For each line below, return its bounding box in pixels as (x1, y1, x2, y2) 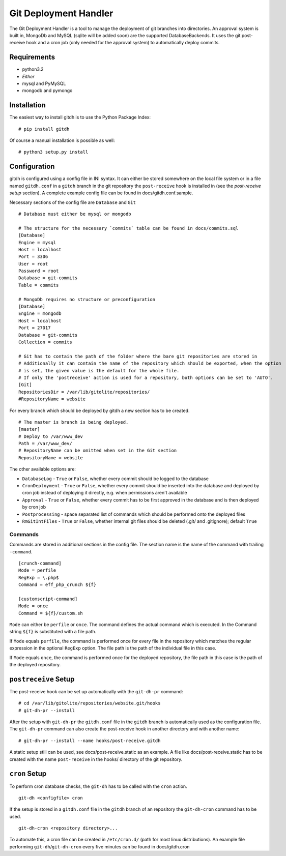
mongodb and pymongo (22, 87, 73, 94)
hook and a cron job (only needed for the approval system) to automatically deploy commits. (26, 40, 220, 46)
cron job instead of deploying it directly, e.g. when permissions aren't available (22, 490, 187, 496)
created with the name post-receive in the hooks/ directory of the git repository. (9, 756, 183, 762)
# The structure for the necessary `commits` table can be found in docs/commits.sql (18, 225, 239, 231)
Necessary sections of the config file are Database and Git (9, 199, 136, 205)
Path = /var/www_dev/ (18, 440, 72, 447)
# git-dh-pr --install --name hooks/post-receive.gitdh (18, 737, 161, 744)
